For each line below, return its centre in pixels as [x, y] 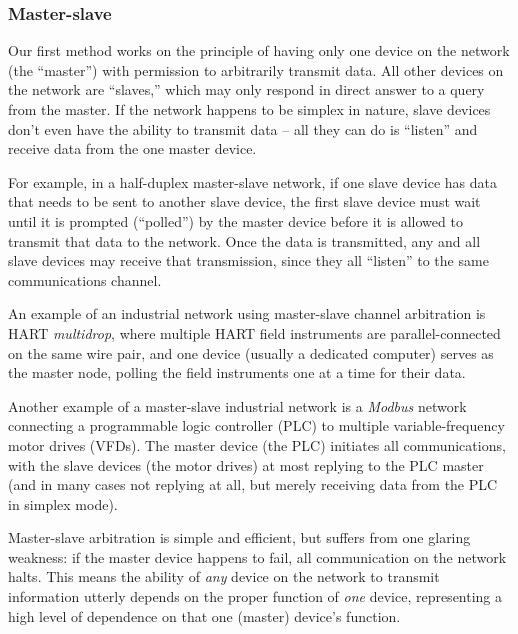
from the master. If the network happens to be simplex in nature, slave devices [249, 109]
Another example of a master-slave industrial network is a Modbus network [237, 405]
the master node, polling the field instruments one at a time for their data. [237, 372]
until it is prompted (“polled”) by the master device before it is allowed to [235, 220]
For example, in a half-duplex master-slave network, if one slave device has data [253, 181]
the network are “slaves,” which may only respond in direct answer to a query [246, 89]
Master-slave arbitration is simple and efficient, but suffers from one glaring [239, 537]
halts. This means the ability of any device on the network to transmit [224, 576]
